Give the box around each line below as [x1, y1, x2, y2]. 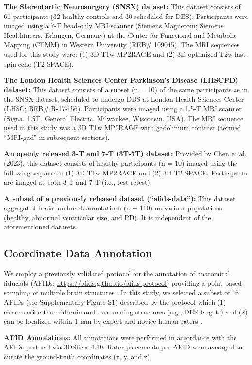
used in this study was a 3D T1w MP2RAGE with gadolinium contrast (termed [4, 122, 241, 133]
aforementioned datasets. [4, 222, 78, 232]
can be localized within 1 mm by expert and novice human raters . [4, 316, 202, 326]
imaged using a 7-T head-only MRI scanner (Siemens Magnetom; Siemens [4, 20, 224, 31]
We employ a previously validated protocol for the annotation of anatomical [4, 268, 230, 278]
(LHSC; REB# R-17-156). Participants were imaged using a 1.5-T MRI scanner [4, 103, 242, 113]
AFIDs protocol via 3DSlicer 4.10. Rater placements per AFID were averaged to [4, 342, 243, 352]
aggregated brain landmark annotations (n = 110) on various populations [4, 203, 222, 213]
